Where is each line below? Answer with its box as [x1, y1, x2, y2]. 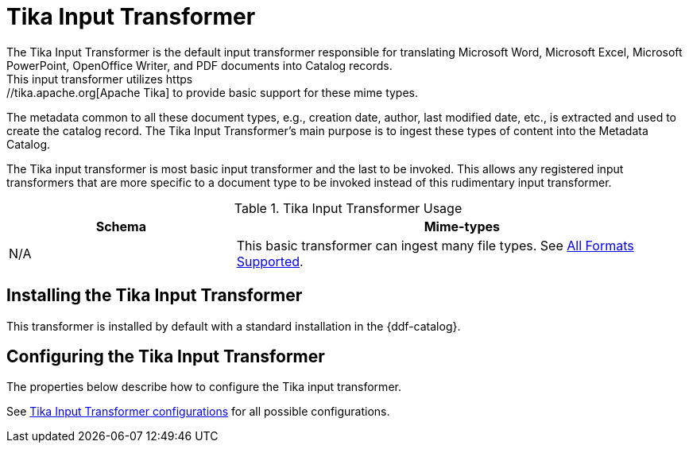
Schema [95, 218, 146, 234]
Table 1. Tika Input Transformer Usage [234, 199, 463, 216]
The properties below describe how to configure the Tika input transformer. [6, 380, 401, 394]
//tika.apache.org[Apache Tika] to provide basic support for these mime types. [6, 85, 419, 99]
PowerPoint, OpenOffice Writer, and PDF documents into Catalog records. [6, 58, 393, 72]
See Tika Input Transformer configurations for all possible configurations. [6, 404, 390, 419]
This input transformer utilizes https [6, 72, 193, 86]
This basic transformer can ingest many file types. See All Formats [236, 237, 634, 254]
